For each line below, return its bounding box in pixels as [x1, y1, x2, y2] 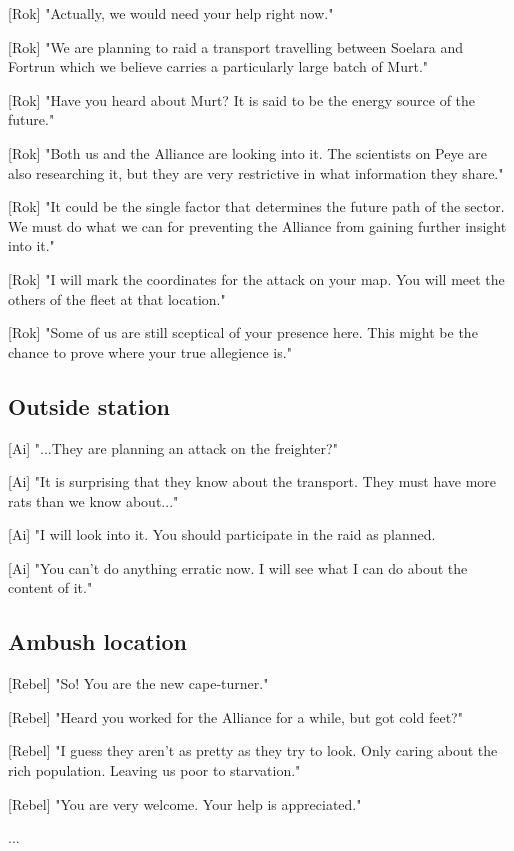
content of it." [8, 577, 93, 598]
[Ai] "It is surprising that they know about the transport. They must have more [8, 471, 497, 492]
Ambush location [8, 626, 188, 657]
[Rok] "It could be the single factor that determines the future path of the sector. [8, 196, 505, 217]
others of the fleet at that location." [8, 288, 226, 309]
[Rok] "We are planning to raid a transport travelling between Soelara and [8, 36, 463, 57]
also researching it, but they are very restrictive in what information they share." [8, 162, 504, 183]
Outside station [8, 390, 170, 421]
